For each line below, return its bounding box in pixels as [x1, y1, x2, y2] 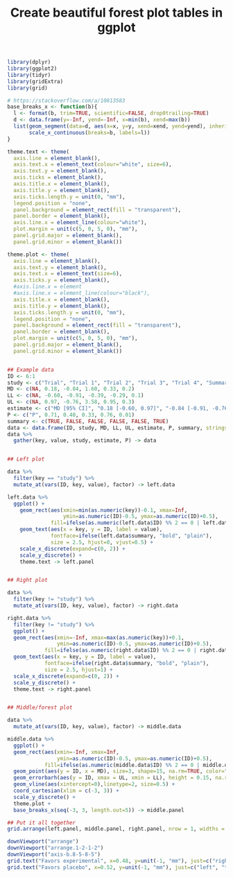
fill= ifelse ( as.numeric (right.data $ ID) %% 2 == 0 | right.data [44, 647, 231, 654]
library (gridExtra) [7, 78, 64, 85]
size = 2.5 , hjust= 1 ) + [44, 666, 113, 673]
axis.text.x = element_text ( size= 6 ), [13, 270, 123, 277]
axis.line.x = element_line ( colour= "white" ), [13, 219, 148, 226]
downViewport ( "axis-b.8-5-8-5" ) [7, 851, 101, 858]
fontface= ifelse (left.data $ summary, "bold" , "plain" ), [51, 533, 213, 540]
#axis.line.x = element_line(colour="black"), [13, 290, 150, 297]
